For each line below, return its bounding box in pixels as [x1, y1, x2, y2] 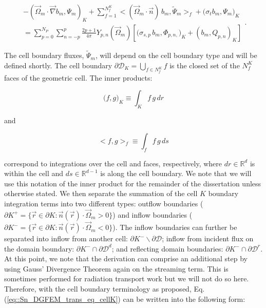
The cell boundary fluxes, [4, 50, 84, 61]
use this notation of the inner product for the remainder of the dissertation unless [4, 178, 261, 188]
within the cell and [4, 168, 64, 179]
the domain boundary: [4, 243, 74, 254]
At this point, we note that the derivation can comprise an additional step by [4, 253, 248, 264]
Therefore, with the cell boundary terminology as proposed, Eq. [4, 283, 205, 294]
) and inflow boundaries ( [112, 209, 193, 220]
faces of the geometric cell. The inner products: [4, 72, 153, 83]
